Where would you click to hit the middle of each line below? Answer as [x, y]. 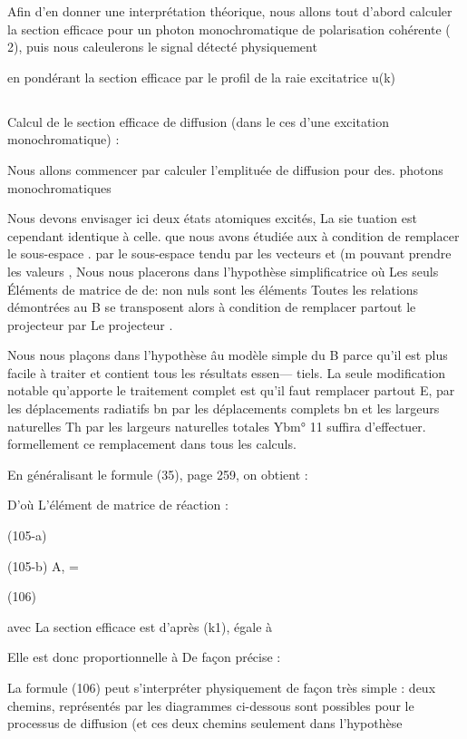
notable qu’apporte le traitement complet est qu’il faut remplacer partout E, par [231, 390]
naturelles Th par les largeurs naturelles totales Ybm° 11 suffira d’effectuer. [217, 426]
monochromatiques [59, 187]
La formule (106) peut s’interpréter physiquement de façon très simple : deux [222, 688]
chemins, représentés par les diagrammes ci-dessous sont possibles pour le [211, 705]
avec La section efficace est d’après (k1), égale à [140, 626]
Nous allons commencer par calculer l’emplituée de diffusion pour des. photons [225, 169]
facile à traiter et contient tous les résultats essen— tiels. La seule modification [227, 372]
